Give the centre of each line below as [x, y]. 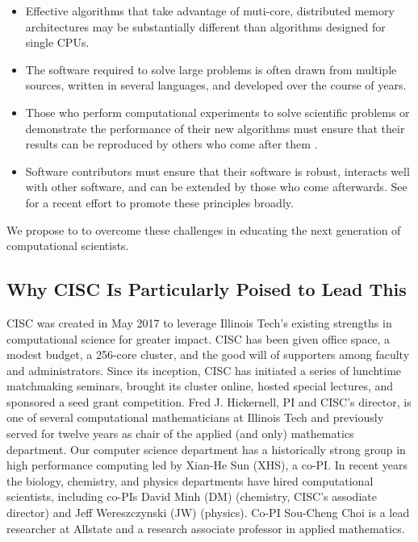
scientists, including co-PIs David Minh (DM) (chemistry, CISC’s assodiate [192, 496]
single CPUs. [57, 42]
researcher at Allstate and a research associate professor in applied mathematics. [206, 528]
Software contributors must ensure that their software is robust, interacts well [217, 171]
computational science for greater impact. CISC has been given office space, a [199, 338]
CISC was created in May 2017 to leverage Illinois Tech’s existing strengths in [199, 322]
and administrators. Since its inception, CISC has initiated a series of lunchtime [204, 370]
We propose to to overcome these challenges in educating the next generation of [204, 229]
